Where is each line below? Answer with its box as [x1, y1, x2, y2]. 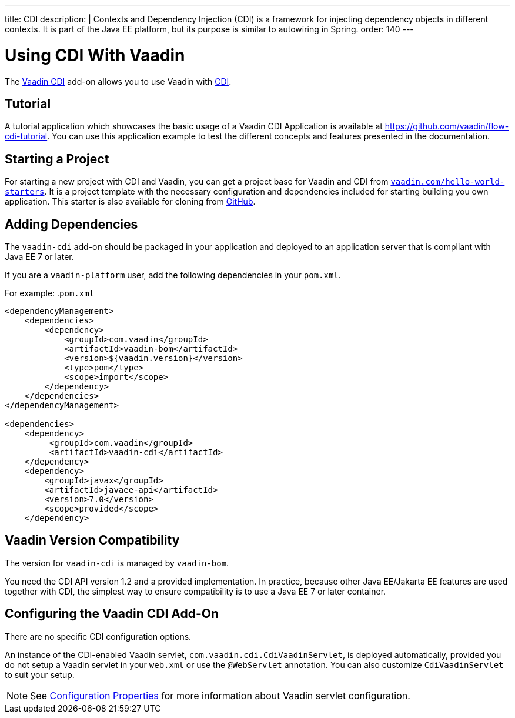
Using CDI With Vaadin [5, 45, 185, 65]
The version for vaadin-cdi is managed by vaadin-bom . [5, 557, 229, 568]
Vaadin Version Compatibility [5, 533, 180, 548]
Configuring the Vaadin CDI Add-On [5, 606, 219, 622]
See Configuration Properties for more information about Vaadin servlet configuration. [30, 689, 410, 702]
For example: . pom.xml [5, 288, 95, 299]
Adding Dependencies [5, 216, 138, 232]
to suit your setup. [5, 669, 75, 680]
